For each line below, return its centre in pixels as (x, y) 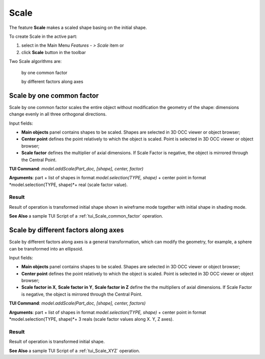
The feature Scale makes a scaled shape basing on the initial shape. (78, 28)
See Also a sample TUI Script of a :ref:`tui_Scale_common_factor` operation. (86, 216)
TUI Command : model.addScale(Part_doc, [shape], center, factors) (77, 303)
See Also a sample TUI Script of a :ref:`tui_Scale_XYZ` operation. (75, 351)
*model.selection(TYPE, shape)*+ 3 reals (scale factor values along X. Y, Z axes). (91, 319)
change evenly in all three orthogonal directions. (58, 114)
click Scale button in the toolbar (53, 52)
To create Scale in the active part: (43, 36)
